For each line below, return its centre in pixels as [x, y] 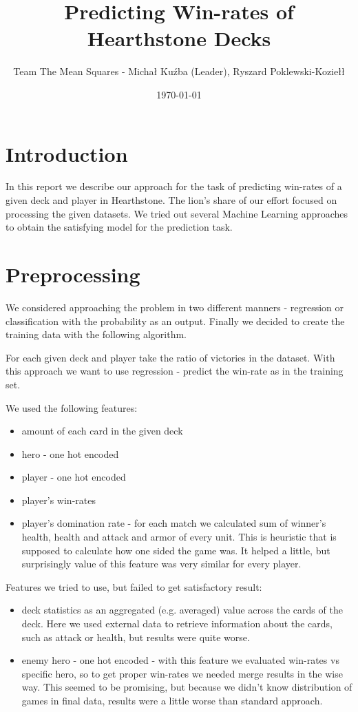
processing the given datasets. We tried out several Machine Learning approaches [177, 213]
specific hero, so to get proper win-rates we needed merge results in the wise [182, 673]
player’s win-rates [59, 500]
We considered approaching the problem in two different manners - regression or [175, 307]
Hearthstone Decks [179, 38]
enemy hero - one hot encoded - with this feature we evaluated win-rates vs [180, 660]
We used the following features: [72, 407]
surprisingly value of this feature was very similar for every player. [161, 564]
